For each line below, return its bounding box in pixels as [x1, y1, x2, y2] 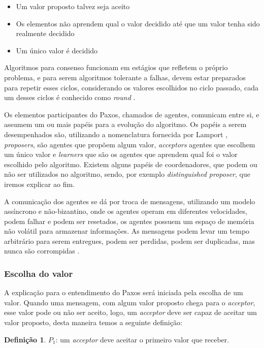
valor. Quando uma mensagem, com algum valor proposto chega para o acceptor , [4, 297, 255, 307]
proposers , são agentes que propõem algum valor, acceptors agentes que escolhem [4, 139, 255, 149]
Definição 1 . [4, 334, 46, 344]
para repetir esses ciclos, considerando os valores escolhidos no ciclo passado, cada [4, 82, 259, 92]
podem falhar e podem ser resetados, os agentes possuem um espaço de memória [4, 215, 254, 226]
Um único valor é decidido [16, 45, 98, 55]
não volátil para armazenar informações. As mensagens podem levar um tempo [4, 226, 250, 236]
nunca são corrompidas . [4, 245, 80, 256]
